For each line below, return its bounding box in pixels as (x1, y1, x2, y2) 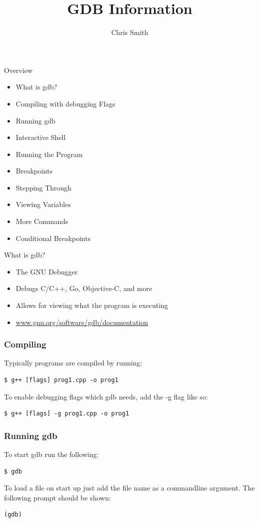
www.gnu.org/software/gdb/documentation (15, 316, 148, 327)
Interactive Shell (15, 132, 66, 142)
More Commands (15, 216, 68, 226)
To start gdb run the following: (4, 449, 99, 459)
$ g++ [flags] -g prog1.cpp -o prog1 (4, 410, 129, 417)
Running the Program (15, 148, 83, 159)
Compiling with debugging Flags (15, 98, 115, 108)
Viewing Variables (15, 199, 71, 209)
